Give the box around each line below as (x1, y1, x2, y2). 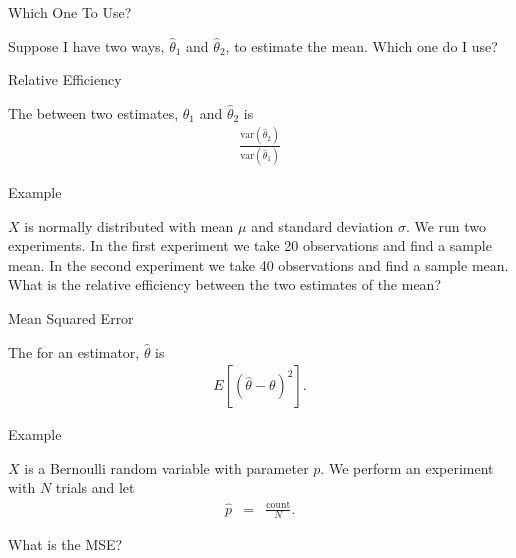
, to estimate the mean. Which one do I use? (225, 35, 498, 56)
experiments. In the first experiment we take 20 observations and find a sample (8, 235, 492, 256)
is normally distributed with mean (24, 215, 234, 236)
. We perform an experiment (320, 457, 494, 478)
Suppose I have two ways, (8, 35, 165, 56)
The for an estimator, (8, 341, 140, 362)
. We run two (405, 215, 487, 236)
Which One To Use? (8, 2, 132, 22)
